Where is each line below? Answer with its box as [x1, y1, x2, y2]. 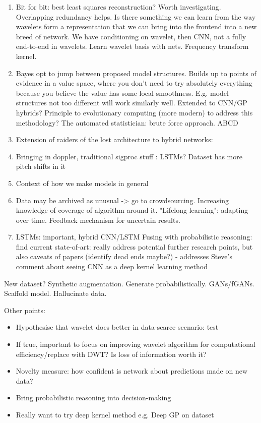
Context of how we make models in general [16, 177, 149, 188]
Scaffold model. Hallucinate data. [4, 288, 107, 298]
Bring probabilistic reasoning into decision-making [16, 392, 171, 403]
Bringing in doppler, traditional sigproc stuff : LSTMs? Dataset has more [16, 151, 242, 161]
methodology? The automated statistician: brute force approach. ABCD [16, 117, 238, 128]
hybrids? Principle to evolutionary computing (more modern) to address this [16, 107, 253, 117]
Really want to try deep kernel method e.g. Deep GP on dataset [16, 409, 214, 419]
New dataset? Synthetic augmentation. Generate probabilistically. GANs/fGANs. [4, 278, 254, 288]
